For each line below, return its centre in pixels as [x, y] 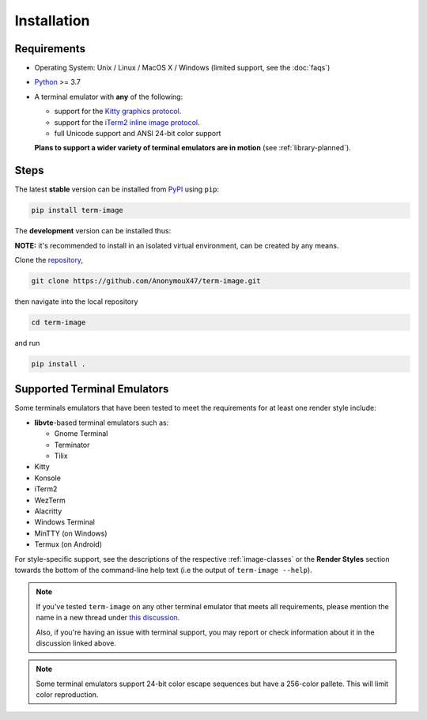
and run [27, 343]
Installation [52, 21]
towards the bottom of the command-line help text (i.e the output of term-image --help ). [163, 570]
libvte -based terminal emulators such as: [102, 423]
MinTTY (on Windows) [71, 533]
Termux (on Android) [68, 544]
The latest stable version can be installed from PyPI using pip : [117, 189]
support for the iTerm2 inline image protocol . [127, 122]
